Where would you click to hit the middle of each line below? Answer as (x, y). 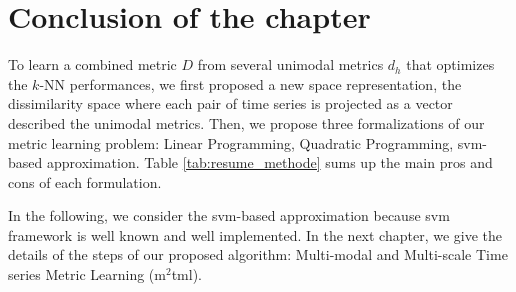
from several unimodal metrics (290, 64)
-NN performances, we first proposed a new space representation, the (250, 83)
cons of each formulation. (85, 181)
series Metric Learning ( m (87, 274)
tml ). (186, 274)
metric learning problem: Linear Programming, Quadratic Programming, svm (245, 142)
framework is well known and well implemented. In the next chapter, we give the (255, 234)
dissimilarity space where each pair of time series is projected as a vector (230, 103)
